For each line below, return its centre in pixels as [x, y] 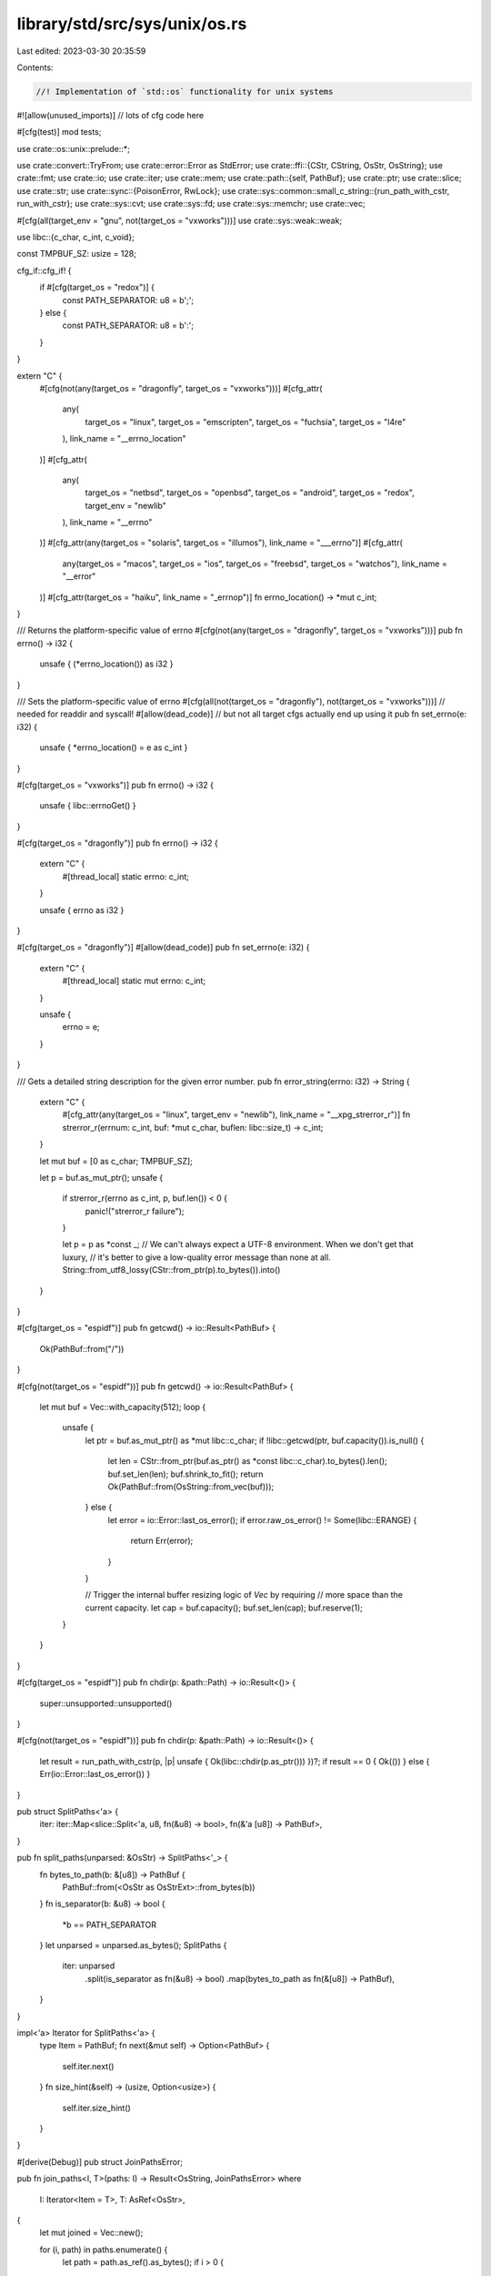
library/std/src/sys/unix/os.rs [132, 24]
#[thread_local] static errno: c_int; [126, 876]
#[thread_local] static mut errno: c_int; [134, 981]
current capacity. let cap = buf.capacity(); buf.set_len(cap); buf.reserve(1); [224, 1608]
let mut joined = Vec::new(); [91, 2233]
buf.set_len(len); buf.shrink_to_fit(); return [185, 1474]
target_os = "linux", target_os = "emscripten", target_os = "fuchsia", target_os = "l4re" [245, 422]
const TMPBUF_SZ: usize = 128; [76, 254]
